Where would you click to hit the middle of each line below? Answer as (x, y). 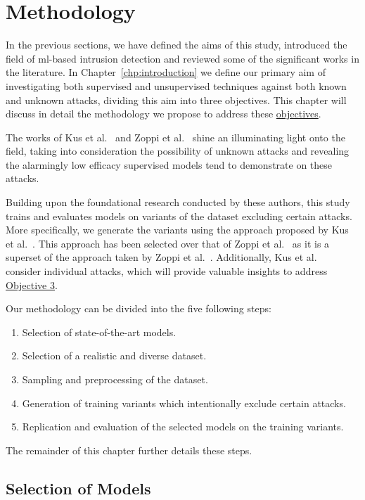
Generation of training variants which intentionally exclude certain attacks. (184, 403)
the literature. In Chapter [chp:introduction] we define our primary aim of (166, 72)
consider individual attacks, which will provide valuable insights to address (167, 271)
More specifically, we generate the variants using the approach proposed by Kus (177, 230)
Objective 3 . (32, 284)
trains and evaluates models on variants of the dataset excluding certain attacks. (179, 216)
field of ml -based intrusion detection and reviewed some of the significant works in (182, 58)
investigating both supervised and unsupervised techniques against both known (176, 85)
